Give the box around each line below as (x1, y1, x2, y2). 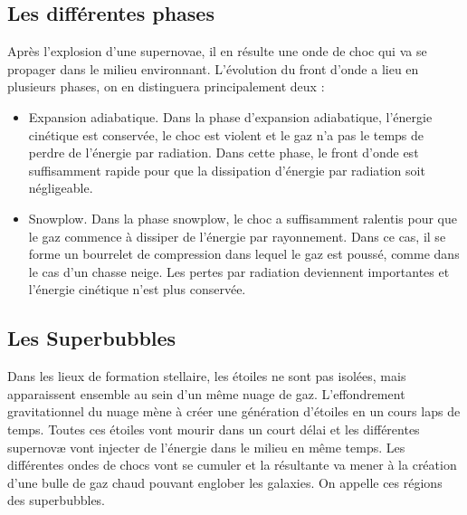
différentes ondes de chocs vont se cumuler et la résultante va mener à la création (7, 455, 457, 474)
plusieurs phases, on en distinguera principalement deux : (7, 77, 325, 96)
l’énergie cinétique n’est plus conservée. (28, 280, 246, 299)
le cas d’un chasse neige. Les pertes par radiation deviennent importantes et (28, 262, 450, 281)
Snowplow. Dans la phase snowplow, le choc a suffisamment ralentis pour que (28, 208, 457, 227)
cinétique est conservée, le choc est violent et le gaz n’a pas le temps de (28, 125, 424, 144)
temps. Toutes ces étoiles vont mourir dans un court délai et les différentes (7, 419, 420, 438)
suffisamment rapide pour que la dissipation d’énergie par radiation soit (28, 160, 425, 179)
